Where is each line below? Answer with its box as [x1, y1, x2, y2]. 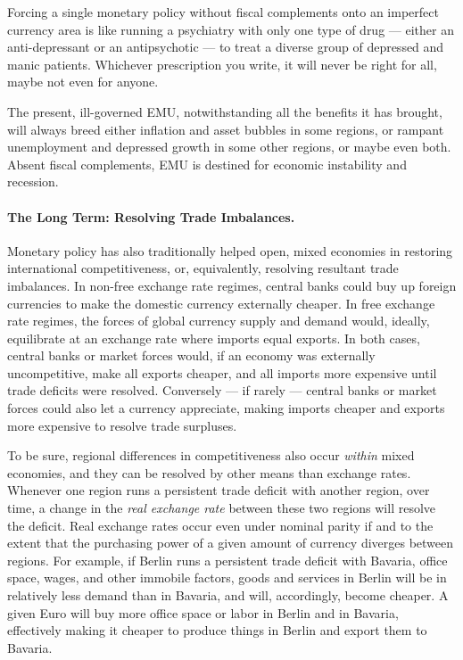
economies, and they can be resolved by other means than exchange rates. [7, 463, 411, 482]
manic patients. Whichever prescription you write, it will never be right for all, [7, 54, 437, 73]
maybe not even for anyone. [7, 72, 159, 91]
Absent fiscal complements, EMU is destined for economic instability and [7, 154, 407, 173]
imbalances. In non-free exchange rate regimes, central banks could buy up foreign [7, 276, 457, 294]
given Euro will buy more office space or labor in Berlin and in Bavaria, [7, 603, 399, 622]
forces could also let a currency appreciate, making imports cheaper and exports [7, 399, 445, 417]
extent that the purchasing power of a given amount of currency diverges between [7, 533, 454, 552]
